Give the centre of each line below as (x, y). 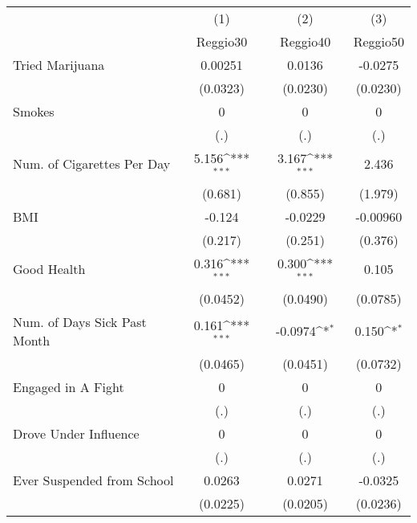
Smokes (34, 111)
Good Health (49, 269)
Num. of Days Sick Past (80, 321)
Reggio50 (379, 41)
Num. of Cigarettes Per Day (92, 164)
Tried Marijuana (59, 65)
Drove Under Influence (76, 433)
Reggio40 (305, 41)
